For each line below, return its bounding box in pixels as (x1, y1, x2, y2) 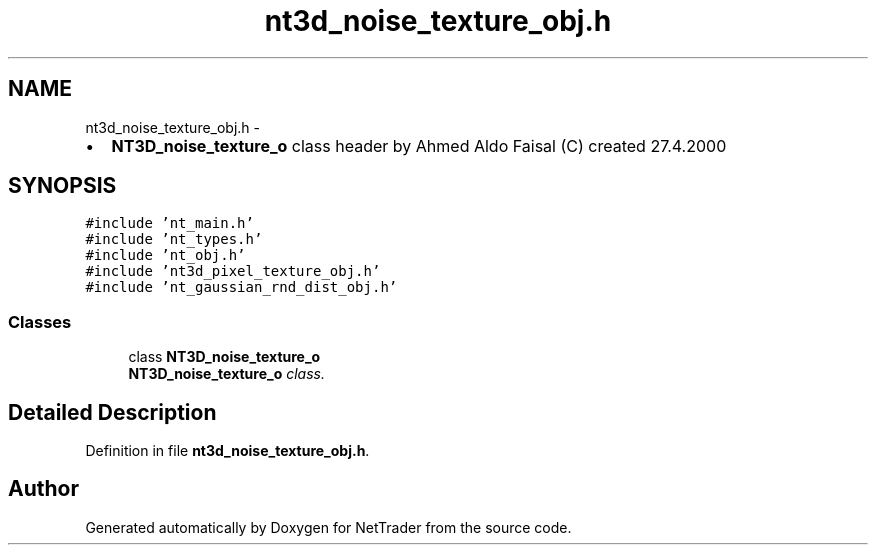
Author (8, 476, 79, 502)
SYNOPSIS (8, 173, 117, 199)
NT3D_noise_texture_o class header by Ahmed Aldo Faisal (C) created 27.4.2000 (111, 135, 727, 156)
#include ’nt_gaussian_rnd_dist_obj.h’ (85, 279, 398, 296)
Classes (8, 311, 72, 332)
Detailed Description (8, 399, 217, 425)
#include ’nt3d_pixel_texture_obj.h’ (85, 263, 381, 280)
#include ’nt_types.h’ (85, 231, 263, 248)
